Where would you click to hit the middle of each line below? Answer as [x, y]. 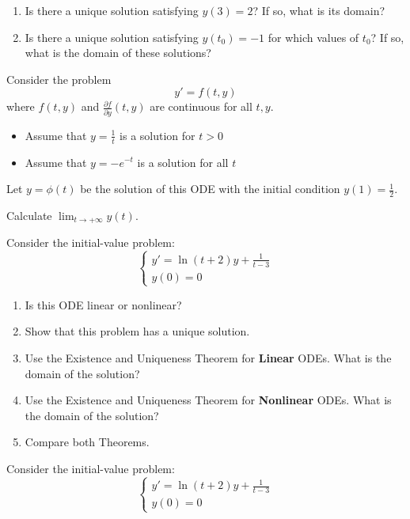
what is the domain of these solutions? [118, 53]
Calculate [29, 215]
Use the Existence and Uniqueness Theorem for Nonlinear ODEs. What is [208, 400]
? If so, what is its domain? [319, 10]
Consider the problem [59, 79]
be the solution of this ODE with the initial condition [210, 189]
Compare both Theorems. [87, 442]
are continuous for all [201, 106]
